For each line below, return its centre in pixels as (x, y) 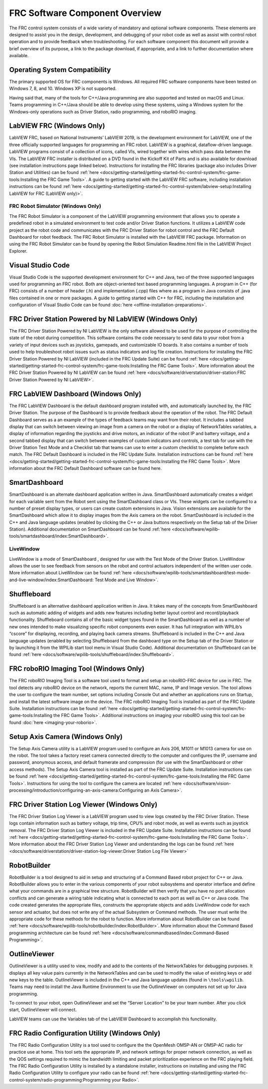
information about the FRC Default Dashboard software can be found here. (86, 468)
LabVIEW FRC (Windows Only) (57, 126)
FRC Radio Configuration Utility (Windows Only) (85, 1033)
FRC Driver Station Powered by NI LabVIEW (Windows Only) (103, 319)
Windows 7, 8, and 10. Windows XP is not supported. (63, 89)
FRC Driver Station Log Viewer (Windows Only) (83, 804)
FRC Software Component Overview (85, 13)
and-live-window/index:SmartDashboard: (51, 580)
